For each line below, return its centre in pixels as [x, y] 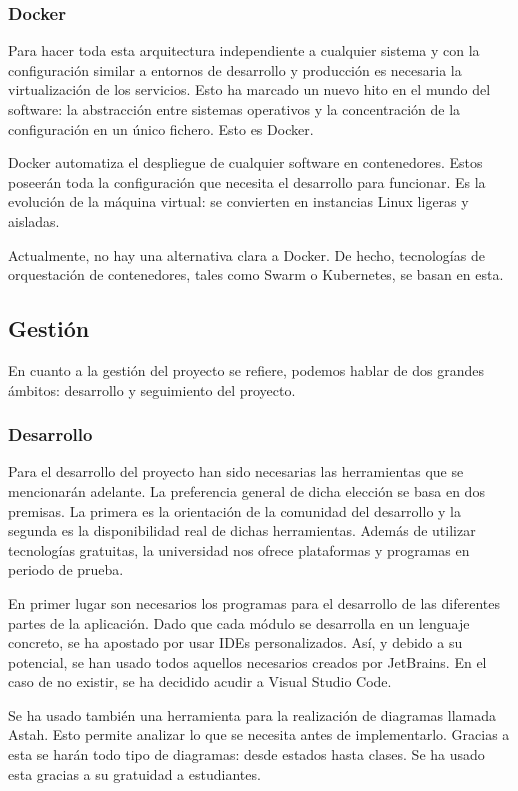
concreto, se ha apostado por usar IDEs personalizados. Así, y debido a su [235, 642]
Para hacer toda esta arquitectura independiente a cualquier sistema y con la [244, 50]
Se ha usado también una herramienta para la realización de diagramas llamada [252, 714]
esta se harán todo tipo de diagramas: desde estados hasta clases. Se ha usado [246, 754]
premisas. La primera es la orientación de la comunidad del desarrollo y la [234, 510]
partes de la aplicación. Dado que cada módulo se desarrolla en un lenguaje [239, 622]
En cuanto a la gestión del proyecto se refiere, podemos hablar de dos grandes [246, 369]
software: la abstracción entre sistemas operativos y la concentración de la [234, 109]
